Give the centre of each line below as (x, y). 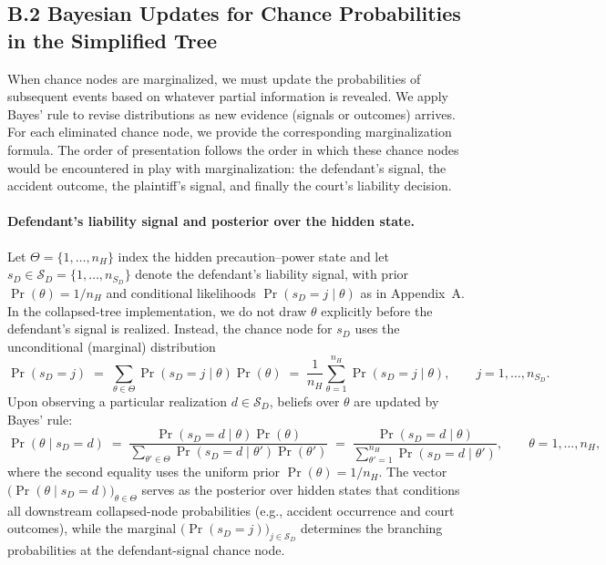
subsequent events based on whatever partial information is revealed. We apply (228, 96)
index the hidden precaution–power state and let (253, 256)
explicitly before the (377, 310)
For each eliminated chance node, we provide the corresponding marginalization (230, 132)
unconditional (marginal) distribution (112, 346)
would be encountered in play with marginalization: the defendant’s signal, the (227, 167)
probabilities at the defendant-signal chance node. (146, 550)
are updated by (396, 401)
